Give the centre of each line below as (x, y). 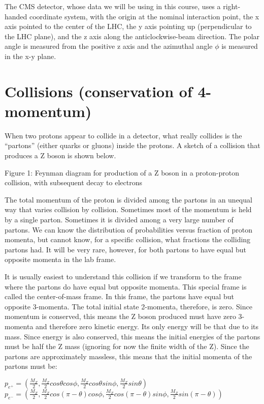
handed (16, 16)
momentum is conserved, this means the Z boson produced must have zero (120, 316)
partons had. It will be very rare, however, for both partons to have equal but (126, 249)
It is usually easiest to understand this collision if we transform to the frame (123, 276)
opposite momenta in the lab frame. (60, 259)
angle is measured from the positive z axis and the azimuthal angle (109, 46)
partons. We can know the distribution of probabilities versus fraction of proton (128, 229)
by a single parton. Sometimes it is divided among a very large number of (119, 220)
